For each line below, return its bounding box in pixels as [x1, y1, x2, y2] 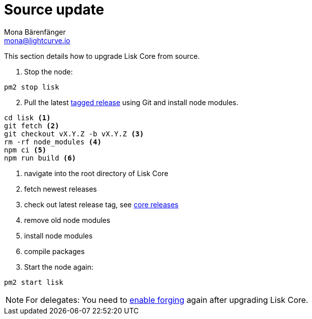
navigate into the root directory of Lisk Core [24, 169, 168, 178]
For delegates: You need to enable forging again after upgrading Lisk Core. [26, 294, 308, 305]
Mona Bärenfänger [4, 27, 66, 36]
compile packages [24, 247, 85, 256]
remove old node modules [24, 215, 111, 224]
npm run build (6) [4, 153, 76, 162]
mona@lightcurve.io [4, 36, 70, 45]
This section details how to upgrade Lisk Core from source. [4, 51, 200, 60]
